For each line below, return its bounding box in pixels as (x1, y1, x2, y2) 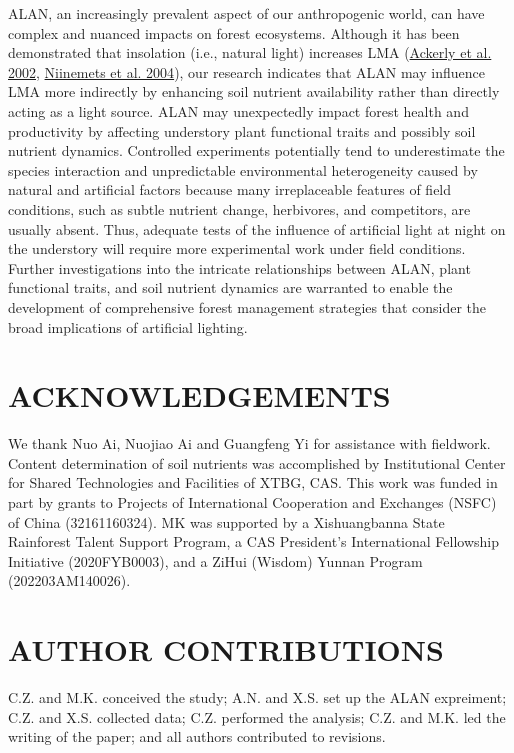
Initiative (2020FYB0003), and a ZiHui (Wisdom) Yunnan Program (8, 550, 423, 571)
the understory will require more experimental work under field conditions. (8, 238, 466, 259)
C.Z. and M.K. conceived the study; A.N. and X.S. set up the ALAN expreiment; (8, 687, 507, 708)
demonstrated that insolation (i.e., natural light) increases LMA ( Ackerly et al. (8, 42, 492, 63)
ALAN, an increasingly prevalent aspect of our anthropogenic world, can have (8, 3, 485, 23)
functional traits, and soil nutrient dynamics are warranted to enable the (8, 277, 453, 298)
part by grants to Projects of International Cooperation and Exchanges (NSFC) (8, 492, 497, 512)
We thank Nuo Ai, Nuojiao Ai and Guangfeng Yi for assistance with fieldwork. (8, 433, 491, 454)
